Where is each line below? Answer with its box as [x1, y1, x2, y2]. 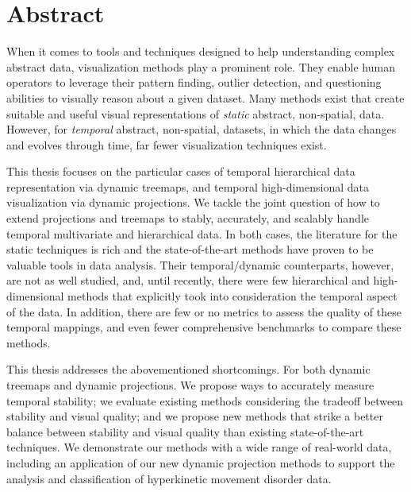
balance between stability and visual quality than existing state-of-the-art [6, 423, 364, 440]
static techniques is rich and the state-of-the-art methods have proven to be [6, 241, 374, 258]
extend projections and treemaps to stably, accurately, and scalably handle [6, 210, 370, 227]
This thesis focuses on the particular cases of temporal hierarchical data [6, 163, 355, 180]
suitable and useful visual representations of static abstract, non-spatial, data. [6, 105, 385, 122]
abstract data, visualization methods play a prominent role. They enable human [6, 58, 395, 75]
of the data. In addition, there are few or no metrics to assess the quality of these [6, 303, 401, 320]
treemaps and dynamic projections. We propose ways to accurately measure [6, 377, 375, 393]
